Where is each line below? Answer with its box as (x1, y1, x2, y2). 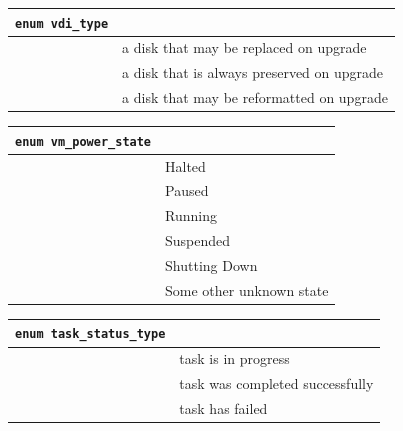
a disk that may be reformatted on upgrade (122, 87, 388, 108)
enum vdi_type (15, 16, 109, 31)
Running (165, 205, 217, 226)
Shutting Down (165, 254, 258, 275)
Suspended (165, 230, 231, 251)
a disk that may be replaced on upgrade (122, 37, 367, 58)
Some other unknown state (165, 279, 329, 300)
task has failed (179, 398, 268, 418)
